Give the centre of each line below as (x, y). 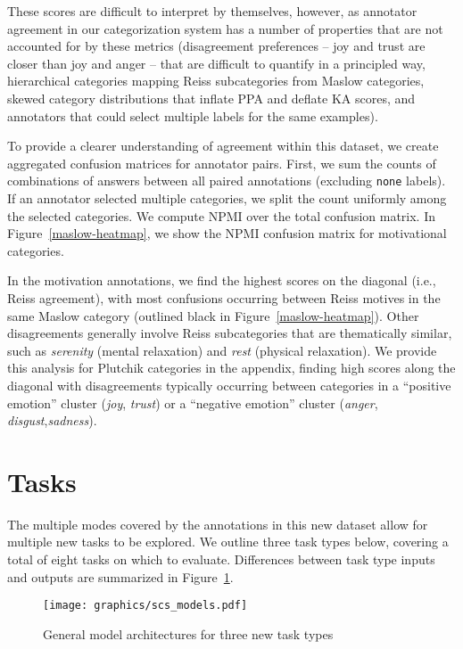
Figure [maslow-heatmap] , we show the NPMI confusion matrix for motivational (227, 233)
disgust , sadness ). (52, 420)
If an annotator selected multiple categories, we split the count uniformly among (227, 198)
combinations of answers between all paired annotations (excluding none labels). (227, 181)
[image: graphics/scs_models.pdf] (145, 606)
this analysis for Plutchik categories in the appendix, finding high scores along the (231, 368)
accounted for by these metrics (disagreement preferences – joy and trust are (216, 46)
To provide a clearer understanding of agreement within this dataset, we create (223, 146)
